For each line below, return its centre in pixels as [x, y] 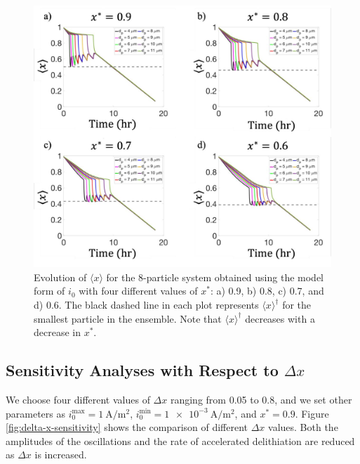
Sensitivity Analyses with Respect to [142, 370]
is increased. [61, 455]
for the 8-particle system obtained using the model [215, 277]
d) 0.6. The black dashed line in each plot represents [146, 305]
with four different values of [138, 291]
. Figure [312, 413]
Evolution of [60, 277]
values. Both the [303, 427]
